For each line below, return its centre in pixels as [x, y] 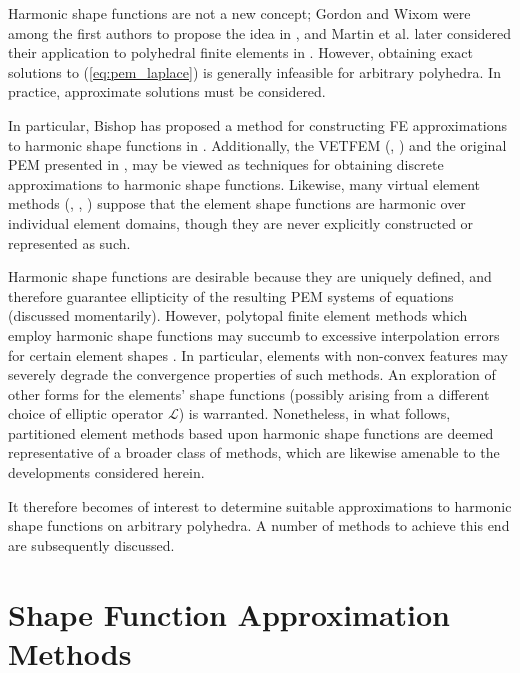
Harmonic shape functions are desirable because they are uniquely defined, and [250, 276]
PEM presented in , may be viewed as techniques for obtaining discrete [226, 164]
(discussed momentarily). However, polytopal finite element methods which [238, 315]
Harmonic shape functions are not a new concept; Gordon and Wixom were [239, 13]
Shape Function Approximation [229, 613]
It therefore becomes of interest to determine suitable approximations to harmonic [260, 505]
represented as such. [69, 242]
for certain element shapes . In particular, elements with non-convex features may [258, 354]
